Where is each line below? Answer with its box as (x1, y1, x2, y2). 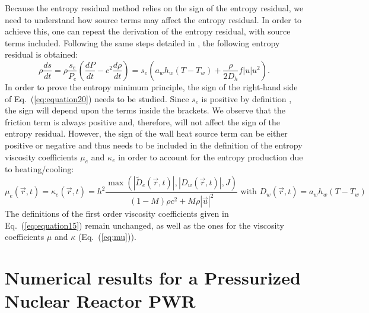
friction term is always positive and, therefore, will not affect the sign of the (5, 115, 281, 128)
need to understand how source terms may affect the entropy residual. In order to (5, 13, 301, 26)
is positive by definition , (201, 92, 292, 105)
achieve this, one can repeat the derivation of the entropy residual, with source (5, 25, 291, 37)
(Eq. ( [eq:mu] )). (78, 230, 136, 243)
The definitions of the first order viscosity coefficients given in (5, 207, 229, 220)
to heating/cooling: (5, 163, 74, 175)
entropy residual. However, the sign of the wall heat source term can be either (5, 127, 288, 140)
